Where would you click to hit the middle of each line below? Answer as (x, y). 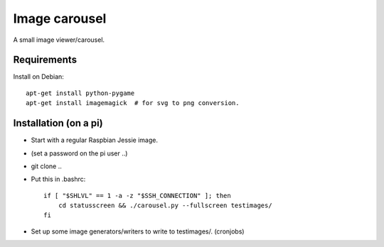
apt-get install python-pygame (80, 93)
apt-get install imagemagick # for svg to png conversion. (133, 103)
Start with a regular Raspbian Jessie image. (94, 140)
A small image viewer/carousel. (59, 40)
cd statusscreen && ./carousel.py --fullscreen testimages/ (165, 205)
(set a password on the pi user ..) (79, 153)
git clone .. (46, 166)
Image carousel (60, 18)
